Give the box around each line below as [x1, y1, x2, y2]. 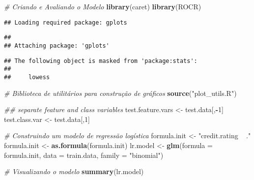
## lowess [4, 73, 50, 81]
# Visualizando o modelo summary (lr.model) [4, 166, 144, 177]
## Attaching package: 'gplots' [4, 42, 110, 49]
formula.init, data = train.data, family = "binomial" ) [4, 150, 164, 160]
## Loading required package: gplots [4, 19, 127, 26]
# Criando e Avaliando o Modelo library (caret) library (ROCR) [4, 1, 201, 11]
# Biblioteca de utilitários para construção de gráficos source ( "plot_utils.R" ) [4, 88, 237, 98]
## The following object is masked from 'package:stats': [4, 57, 198, 64]
